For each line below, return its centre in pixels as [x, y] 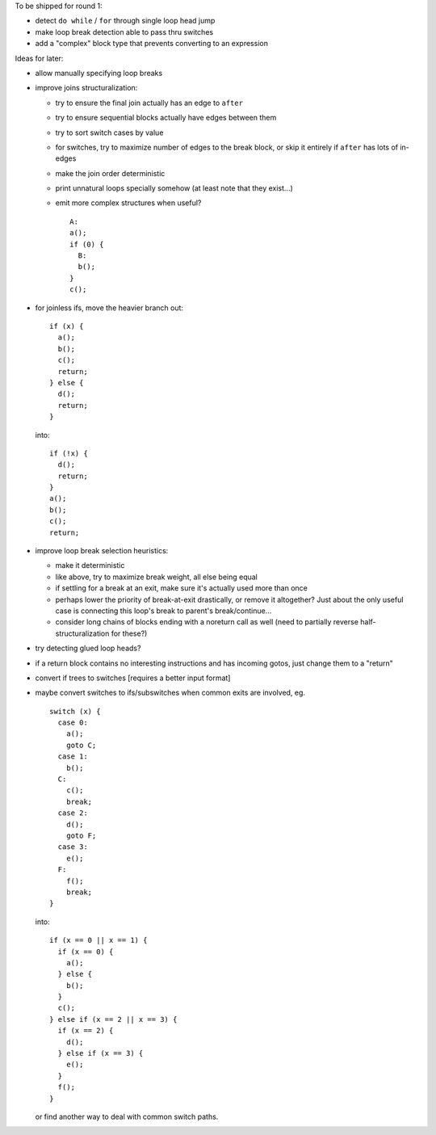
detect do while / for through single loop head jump [125, 21]
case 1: [73, 757]
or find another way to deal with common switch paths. [127, 1116]
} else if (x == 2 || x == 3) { [113, 1019]
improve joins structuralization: [86, 88]
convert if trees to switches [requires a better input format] [133, 678]
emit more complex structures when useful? [128, 203]
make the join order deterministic [110, 173]
